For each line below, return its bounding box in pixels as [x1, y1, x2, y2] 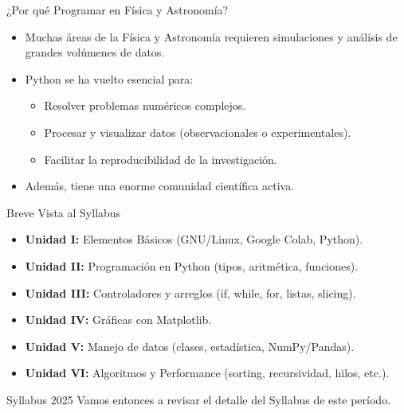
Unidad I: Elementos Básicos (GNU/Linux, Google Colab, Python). [25, 231, 363, 247]
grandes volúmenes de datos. [25, 44, 165, 60]
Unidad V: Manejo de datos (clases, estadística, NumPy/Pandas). [25, 337, 355, 354]
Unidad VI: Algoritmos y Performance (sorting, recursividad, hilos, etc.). [25, 364, 390, 381]
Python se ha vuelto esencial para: [25, 70, 194, 87]
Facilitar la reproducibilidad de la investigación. [44, 150, 277, 167]
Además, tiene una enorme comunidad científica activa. [25, 177, 295, 194]
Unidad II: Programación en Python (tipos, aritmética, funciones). [25, 257, 359, 274]
